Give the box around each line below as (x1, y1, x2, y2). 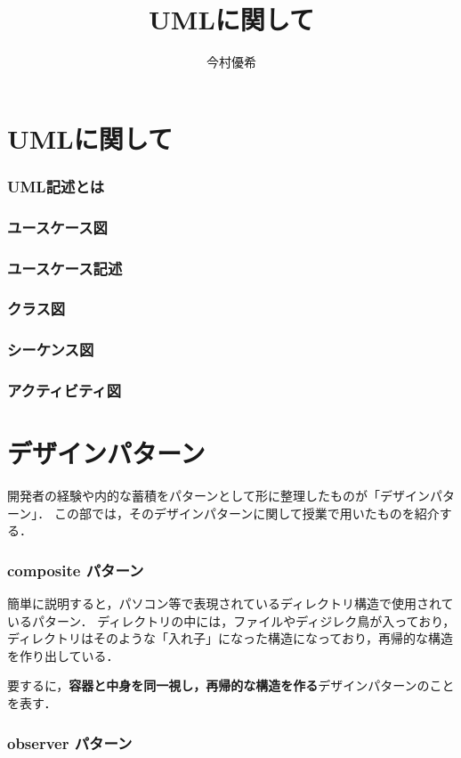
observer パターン (7, 731, 133, 754)
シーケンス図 (7, 338, 94, 361)
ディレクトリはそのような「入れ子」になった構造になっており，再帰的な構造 (7, 629, 453, 648)
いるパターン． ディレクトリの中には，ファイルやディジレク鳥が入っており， (7, 611, 456, 630)
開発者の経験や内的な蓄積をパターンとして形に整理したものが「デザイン (7, 486, 430, 505)
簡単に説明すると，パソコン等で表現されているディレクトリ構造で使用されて (7, 594, 454, 613)
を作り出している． (7, 646, 119, 664)
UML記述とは (7, 175, 105, 197)
